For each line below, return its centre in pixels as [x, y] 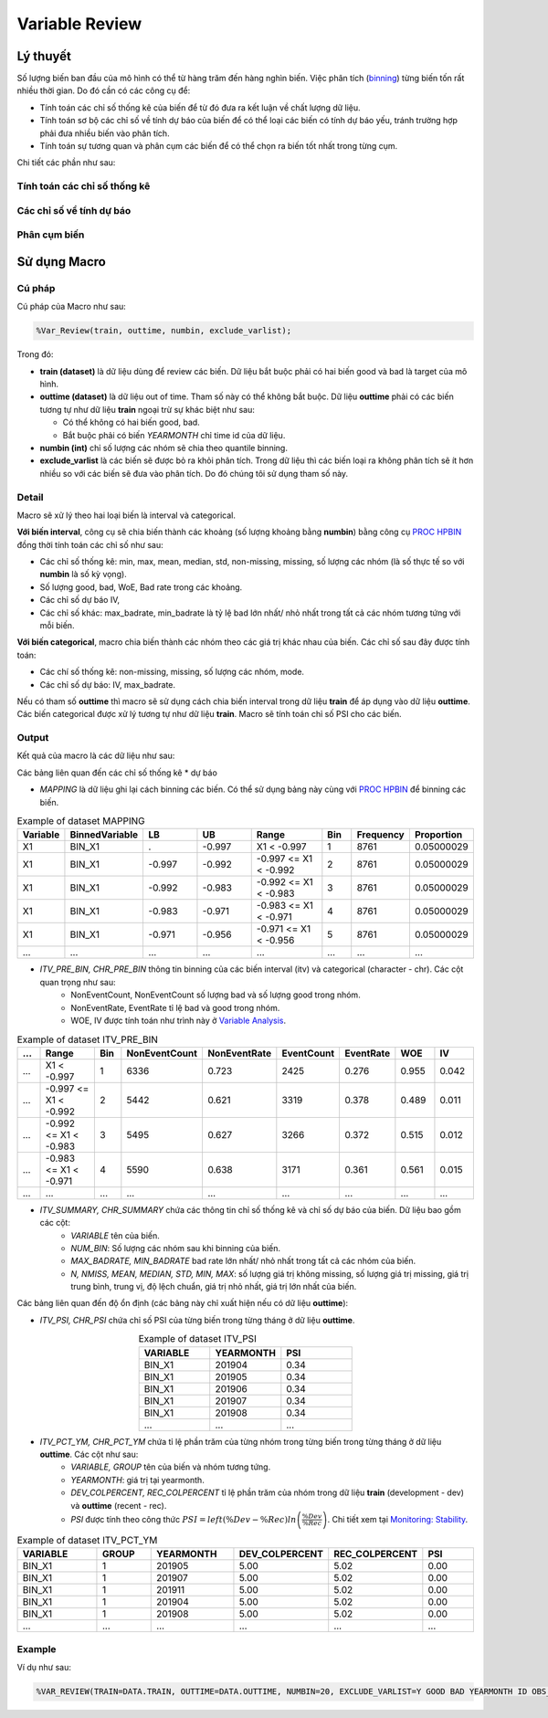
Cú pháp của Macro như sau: [72, 307]
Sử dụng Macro [62, 262]
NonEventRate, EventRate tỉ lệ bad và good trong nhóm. [175, 1007]
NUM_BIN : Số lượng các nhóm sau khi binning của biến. [175, 1248]
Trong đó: [35, 354]
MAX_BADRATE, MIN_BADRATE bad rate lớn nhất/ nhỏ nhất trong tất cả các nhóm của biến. [243, 1261]
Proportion [438, 835]
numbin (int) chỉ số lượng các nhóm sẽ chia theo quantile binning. [163, 448]
